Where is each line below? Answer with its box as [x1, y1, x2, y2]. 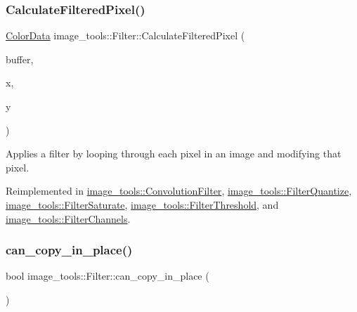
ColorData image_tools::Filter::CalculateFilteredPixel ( [6, 28, 245, 43]
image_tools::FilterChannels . [6, 211, 131, 226]
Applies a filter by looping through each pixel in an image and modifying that [6, 146, 342, 161]
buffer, [6, 51, 34, 66]
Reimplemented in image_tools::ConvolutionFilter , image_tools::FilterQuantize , [6, 183, 352, 198]
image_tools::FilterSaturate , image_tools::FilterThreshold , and [6, 197, 279, 212]
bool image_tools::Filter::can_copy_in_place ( [6, 268, 209, 283]
